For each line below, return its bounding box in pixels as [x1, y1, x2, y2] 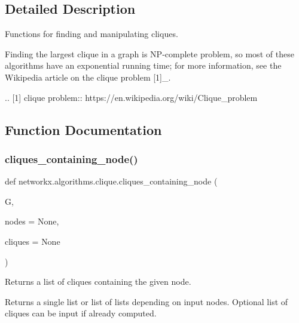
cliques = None [5, 235, 60, 247]
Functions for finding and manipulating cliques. [5, 27, 178, 40]
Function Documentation [5, 120, 162, 139]
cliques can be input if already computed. [5, 307, 157, 319]
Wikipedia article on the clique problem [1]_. [5, 70, 171, 83]
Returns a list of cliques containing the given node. [5, 275, 191, 288]
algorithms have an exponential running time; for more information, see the [5, 59, 282, 72]
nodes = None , [5, 215, 59, 227]
